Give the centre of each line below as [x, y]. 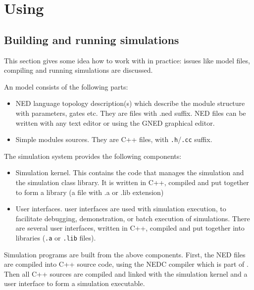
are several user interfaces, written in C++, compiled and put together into [130, 228]
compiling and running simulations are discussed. [78, 70]
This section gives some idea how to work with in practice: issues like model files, [127, 60]
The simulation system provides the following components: [93, 156]
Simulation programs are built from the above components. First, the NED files [125, 254]
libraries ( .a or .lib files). [56, 237]
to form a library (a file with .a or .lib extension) [90, 192]
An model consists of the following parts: [66, 86]
